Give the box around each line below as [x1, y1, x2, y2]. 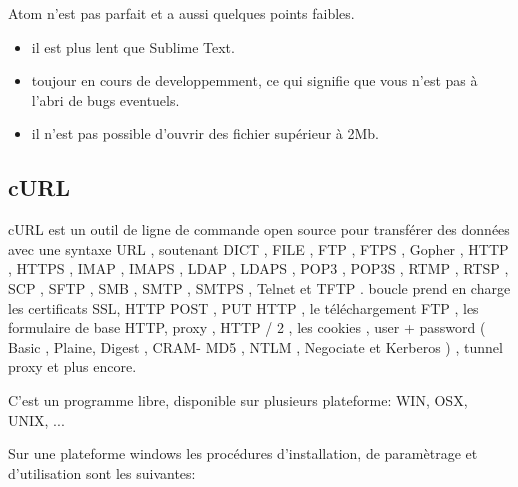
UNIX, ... [8, 409, 65, 430]
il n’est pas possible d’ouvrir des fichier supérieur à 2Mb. [31, 123, 379, 144]
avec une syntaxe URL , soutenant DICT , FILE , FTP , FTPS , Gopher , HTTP [8, 238, 509, 259]
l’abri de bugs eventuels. [31, 89, 180, 110]
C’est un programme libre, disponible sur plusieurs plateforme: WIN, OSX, [8, 389, 468, 410]
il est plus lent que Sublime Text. [31, 36, 235, 57]
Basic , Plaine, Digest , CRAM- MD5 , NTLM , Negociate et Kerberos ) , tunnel [8, 336, 503, 357]
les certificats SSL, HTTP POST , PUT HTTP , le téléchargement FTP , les [8, 297, 479, 318]
